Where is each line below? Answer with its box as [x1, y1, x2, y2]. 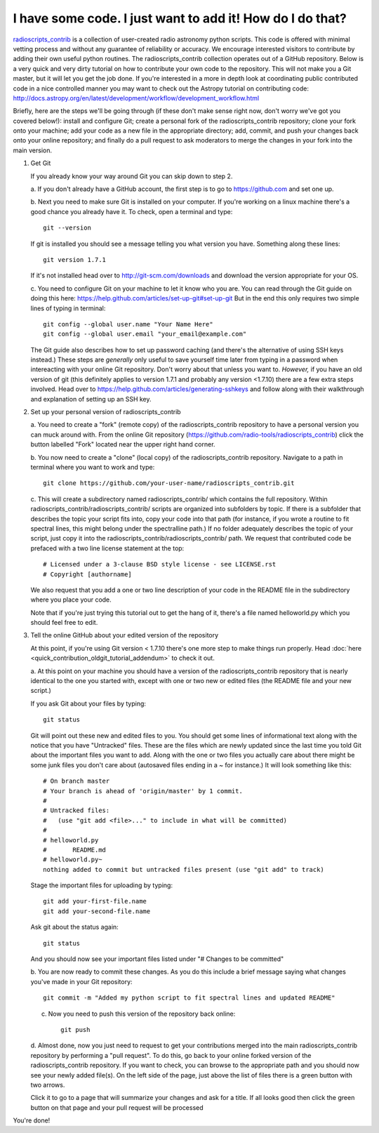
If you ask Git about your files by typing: [30, 699, 147, 708]
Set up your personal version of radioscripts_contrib [30, 408, 182, 416]
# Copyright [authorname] [43, 570, 133, 578]
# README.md [43, 846, 107, 854]
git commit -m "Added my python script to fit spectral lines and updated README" [43, 994, 335, 1002]
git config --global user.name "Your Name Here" [43, 320, 213, 328]
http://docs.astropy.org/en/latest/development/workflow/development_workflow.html [13, 93, 260, 102]
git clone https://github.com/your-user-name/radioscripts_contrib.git [43, 479, 295, 487]
